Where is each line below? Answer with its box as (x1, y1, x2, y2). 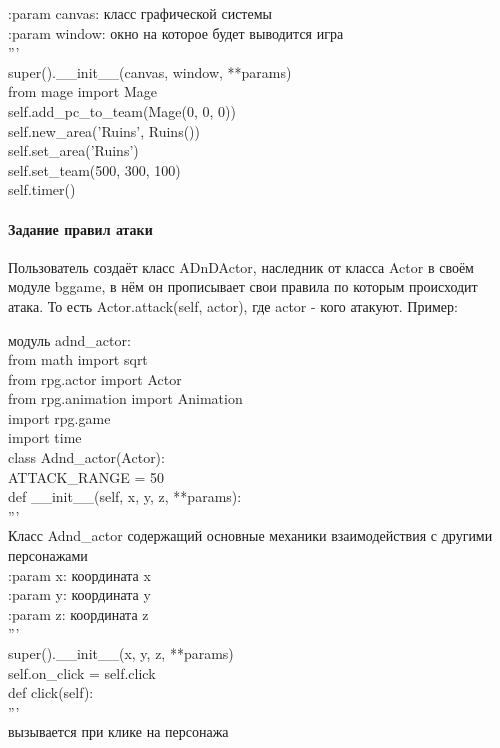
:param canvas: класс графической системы (8, 3, 272, 23)
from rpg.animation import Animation (8, 388, 243, 409)
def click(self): (8, 682, 94, 703)
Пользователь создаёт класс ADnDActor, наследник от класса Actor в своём (8, 256, 474, 277)
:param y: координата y (8, 584, 151, 605)
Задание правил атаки (8, 218, 153, 239)
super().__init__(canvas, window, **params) (8, 61, 292, 82)
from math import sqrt (8, 349, 148, 370)
